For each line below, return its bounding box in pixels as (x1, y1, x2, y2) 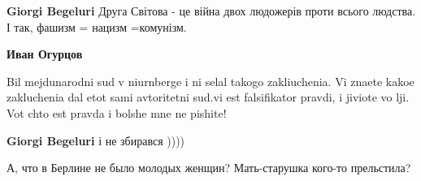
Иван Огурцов (7, 45, 83, 62)
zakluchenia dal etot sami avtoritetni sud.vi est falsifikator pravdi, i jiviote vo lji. (7, 88, 410, 106)
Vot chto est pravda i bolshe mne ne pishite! (7, 104, 227, 121)
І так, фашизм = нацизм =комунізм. (7, 18, 187, 35)
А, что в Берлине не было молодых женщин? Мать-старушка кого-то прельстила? (7, 159, 411, 176)
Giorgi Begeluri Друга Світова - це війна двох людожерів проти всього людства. (7, 2, 416, 19)
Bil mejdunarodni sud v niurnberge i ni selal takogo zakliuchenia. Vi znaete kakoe (7, 72, 414, 89)
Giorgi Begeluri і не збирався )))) (7, 131, 185, 149)
